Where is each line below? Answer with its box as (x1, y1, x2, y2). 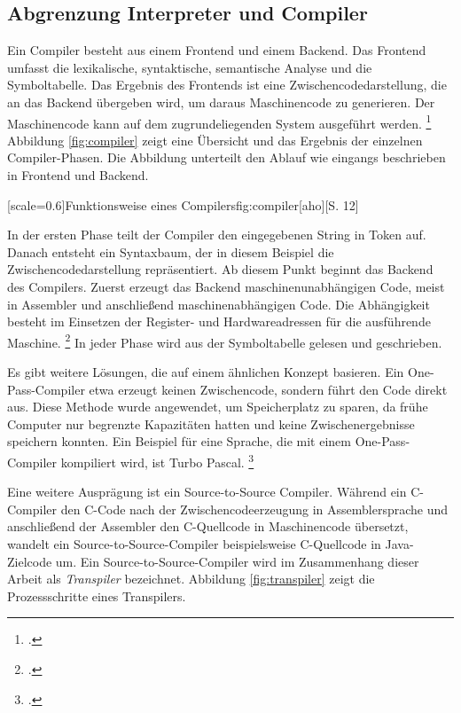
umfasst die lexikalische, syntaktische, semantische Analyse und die (7, 58, 372, 76)
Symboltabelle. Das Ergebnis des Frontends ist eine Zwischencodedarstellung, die (7, 75, 447, 94)
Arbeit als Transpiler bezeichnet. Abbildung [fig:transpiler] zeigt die (7, 569, 375, 588)
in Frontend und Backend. (7, 166, 149, 184)
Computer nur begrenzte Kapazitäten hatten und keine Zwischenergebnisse (7, 414, 415, 433)
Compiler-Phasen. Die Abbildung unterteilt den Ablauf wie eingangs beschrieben (7, 148, 446, 167)
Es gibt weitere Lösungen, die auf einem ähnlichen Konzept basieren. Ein (7, 363, 404, 381)
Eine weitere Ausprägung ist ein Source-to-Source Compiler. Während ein (7, 482, 407, 501)
